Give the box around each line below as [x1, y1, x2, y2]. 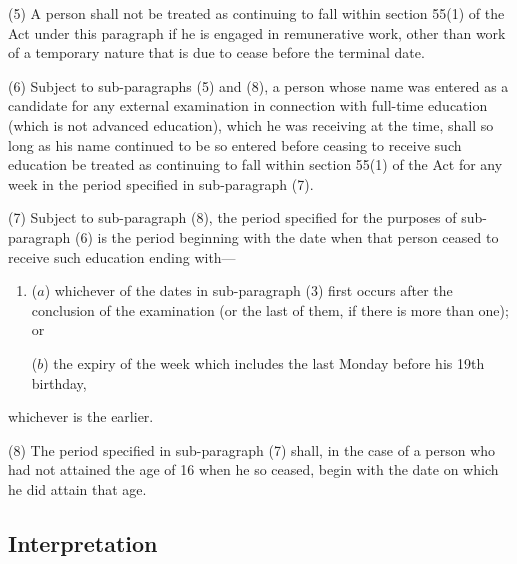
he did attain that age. [8, 478, 147, 499]
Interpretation [8, 527, 158, 558]
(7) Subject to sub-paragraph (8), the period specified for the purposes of [8, 207, 457, 228]
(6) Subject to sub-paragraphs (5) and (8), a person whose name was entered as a [8, 75, 509, 96]
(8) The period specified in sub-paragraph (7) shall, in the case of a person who [8, 439, 496, 460]
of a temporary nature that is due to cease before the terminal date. [8, 42, 425, 63]
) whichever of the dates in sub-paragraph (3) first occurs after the [44, 280, 453, 301]
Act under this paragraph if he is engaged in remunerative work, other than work [8, 22, 506, 43]
